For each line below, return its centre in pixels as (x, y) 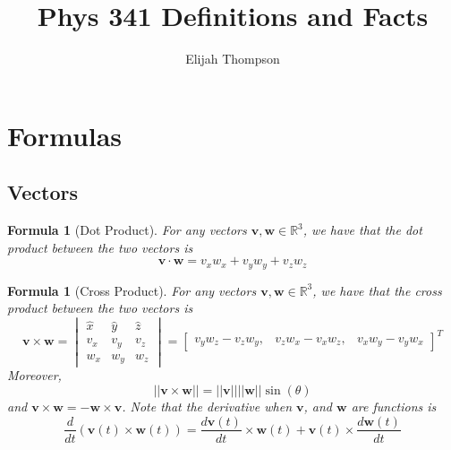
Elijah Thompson (233, 59)
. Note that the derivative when (207, 406)
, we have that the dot (362, 230)
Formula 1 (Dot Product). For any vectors (127, 230)
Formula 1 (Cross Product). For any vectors (132, 290)
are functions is (394, 406)
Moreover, (34, 375)
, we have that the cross (377, 290)
